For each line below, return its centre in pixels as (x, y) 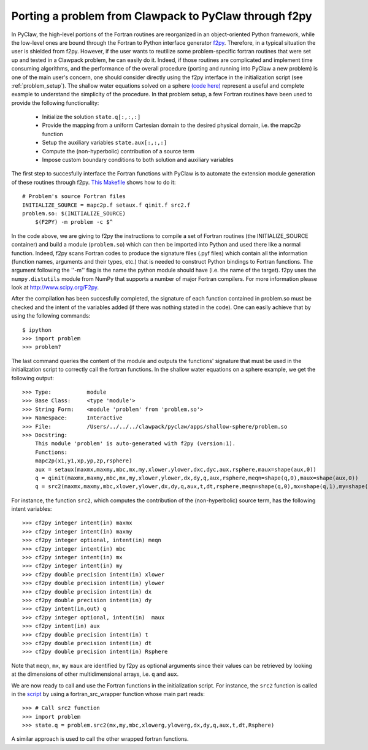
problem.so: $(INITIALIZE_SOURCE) (74, 213)
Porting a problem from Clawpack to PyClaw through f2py (162, 16)
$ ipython (37, 330)
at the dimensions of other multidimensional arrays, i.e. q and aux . (95, 674)
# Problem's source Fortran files (74, 197)
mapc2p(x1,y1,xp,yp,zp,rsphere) (83, 461)
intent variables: (32, 509)
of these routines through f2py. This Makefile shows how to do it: (94, 182)
